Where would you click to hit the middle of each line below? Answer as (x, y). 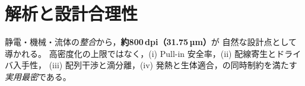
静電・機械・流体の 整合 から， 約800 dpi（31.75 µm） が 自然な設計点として (151, 42)
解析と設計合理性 (72, 13)
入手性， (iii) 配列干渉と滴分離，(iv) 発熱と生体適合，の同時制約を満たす (155, 65)
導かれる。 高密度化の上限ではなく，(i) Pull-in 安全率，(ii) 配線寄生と (141, 53)
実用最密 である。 (38, 76)
